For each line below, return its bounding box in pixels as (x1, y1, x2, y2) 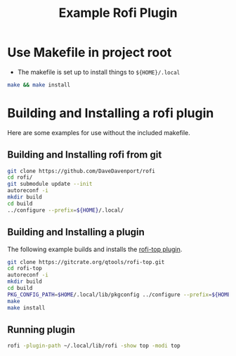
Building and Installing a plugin (7, 227, 145, 239)
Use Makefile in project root (7, 44, 172, 61)
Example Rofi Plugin (58, 5, 178, 21)
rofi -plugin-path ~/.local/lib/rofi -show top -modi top (7, 343, 181, 350)
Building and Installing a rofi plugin (7, 106, 214, 121)
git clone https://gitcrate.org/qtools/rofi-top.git (7, 258, 165, 265)
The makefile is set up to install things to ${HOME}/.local (17, 68, 181, 76)
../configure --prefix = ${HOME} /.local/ (7, 206, 124, 214)
